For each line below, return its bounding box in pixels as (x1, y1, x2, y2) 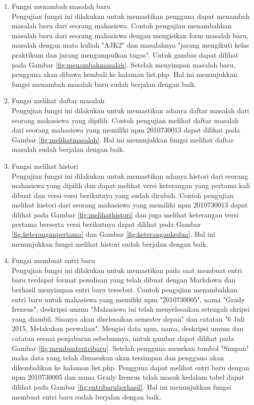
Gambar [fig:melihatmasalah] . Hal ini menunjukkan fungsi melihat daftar (11, 134, 234, 144)
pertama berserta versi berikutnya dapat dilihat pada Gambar (11, 219, 201, 229)
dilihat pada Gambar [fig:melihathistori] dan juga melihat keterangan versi (11, 209, 239, 219)
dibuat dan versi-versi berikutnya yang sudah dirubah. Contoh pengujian (11, 190, 234, 200)
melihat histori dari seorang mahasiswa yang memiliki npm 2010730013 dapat (11, 200, 248, 210)
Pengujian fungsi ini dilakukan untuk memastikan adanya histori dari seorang (11, 170, 249, 181)
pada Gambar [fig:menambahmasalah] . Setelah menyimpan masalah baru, (11, 59, 236, 69)
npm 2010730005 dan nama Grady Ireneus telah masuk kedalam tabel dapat (11, 372, 245, 382)
